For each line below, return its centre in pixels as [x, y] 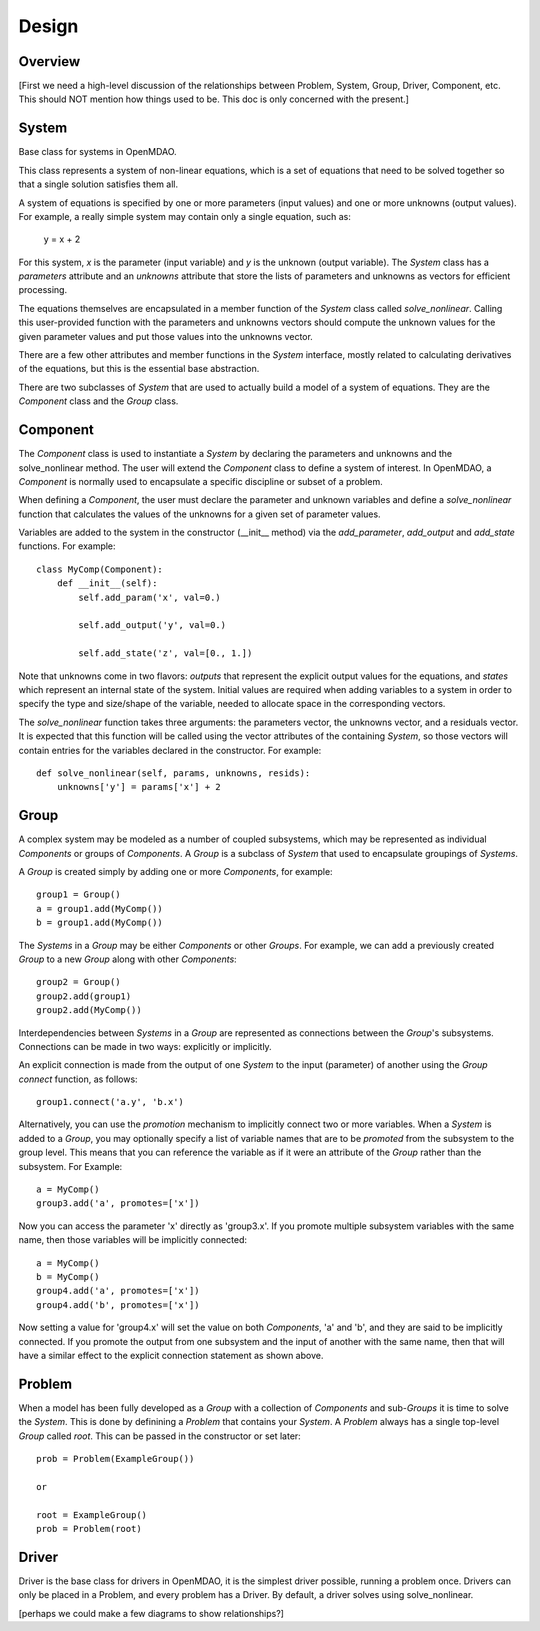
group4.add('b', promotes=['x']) [118, 1304]
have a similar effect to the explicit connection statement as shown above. [171, 1355]
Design [48, 26]
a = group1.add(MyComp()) [100, 908]
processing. [43, 290]
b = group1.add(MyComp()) [100, 923]
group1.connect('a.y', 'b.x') [110, 1102]
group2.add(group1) [84, 996]
